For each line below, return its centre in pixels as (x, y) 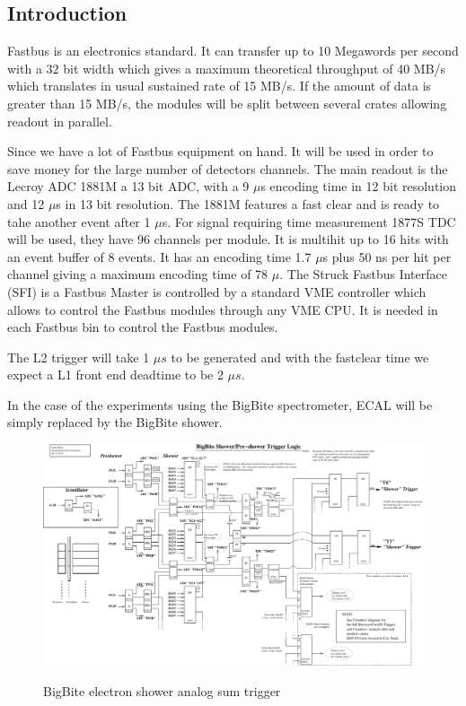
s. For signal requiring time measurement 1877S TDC (309, 221)
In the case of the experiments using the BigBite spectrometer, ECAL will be (220, 404)
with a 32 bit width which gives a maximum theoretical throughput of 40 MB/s (227, 68)
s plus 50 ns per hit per (387, 256)
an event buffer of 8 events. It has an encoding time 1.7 (159, 256)
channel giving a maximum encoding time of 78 (138, 274)
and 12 (26, 203)
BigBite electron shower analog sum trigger (162, 690)
